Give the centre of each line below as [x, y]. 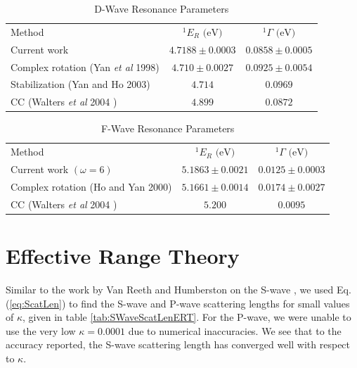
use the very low [41, 330]
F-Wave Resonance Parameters [168, 128]
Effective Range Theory [123, 255]
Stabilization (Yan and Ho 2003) [80, 84]
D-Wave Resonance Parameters [162, 8]
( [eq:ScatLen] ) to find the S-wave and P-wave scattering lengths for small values [178, 303]
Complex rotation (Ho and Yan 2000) [91, 186]
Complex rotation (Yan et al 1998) [85, 66]
